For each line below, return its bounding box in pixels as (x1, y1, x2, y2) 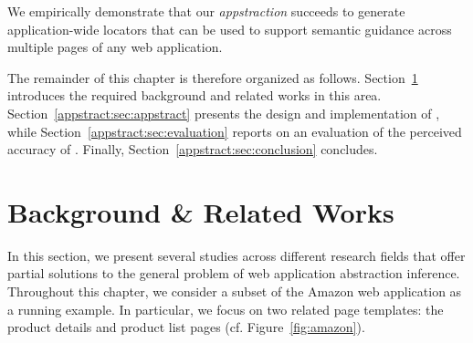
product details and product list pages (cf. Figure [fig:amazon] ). (7, 317, 365, 337)
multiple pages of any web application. (7, 37, 223, 57)
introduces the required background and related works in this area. (7, 86, 382, 105)
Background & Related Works (7, 192, 394, 230)
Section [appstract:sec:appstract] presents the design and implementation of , (7, 103, 440, 122)
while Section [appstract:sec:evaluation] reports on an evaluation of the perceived (7, 121, 462, 140)
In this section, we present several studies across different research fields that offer (7, 245, 466, 265)
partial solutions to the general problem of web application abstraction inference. (7, 264, 460, 283)
